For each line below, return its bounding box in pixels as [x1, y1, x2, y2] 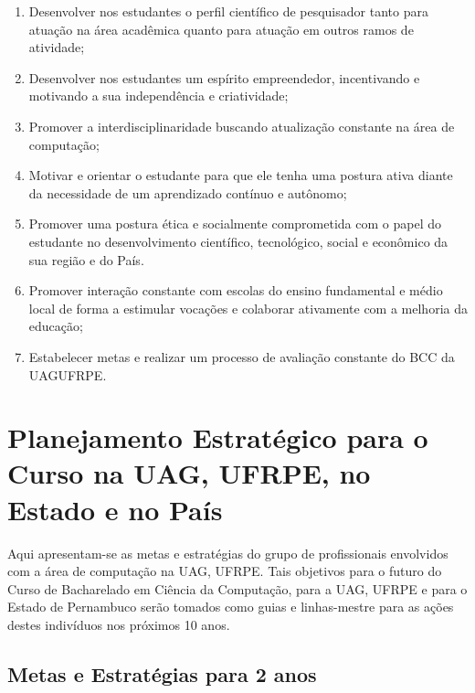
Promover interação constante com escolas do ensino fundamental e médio [28, 281, 443, 300]
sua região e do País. [28, 250, 144, 269]
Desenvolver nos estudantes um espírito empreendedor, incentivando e [28, 68, 420, 87]
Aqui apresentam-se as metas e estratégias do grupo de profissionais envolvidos [7, 543, 449, 562]
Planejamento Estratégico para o [7, 419, 428, 456]
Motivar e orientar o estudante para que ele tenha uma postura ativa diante [28, 165, 453, 185]
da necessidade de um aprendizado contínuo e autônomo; [28, 183, 347, 202]
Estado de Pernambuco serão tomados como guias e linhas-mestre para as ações [7, 597, 454, 616]
